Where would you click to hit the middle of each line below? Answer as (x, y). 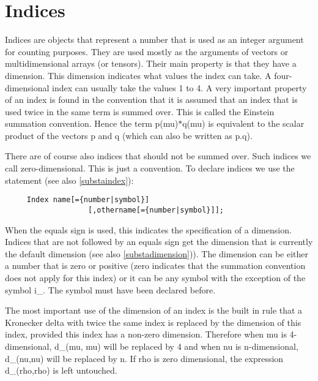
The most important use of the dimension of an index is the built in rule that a (154, 310)
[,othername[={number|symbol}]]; (156, 210)
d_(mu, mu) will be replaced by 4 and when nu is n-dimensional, (176, 346)
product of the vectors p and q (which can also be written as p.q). (129, 135)
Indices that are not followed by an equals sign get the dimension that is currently (159, 242)
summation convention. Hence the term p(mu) (92, 123)
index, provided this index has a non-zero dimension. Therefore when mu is (146, 334)
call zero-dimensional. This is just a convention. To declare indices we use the (150, 168)
